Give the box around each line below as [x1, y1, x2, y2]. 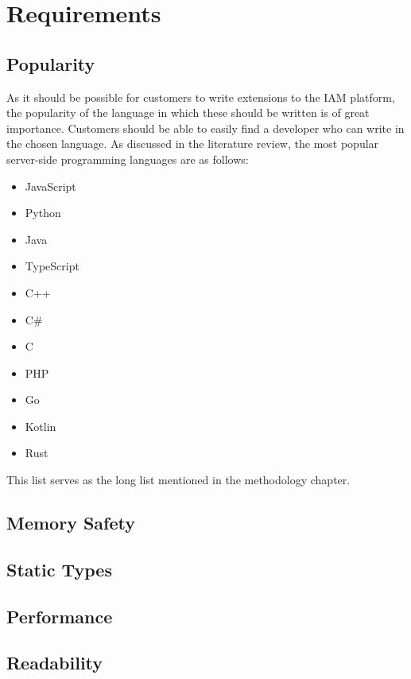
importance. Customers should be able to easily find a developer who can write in [6, 119, 405, 136]
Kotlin [25, 417, 56, 434]
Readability [6, 650, 103, 675]
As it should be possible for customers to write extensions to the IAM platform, [6, 88, 395, 105]
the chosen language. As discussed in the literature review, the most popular [6, 135, 379, 152]
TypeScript [25, 258, 79, 274]
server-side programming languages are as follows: [6, 150, 249, 167]
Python [25, 204, 61, 221]
